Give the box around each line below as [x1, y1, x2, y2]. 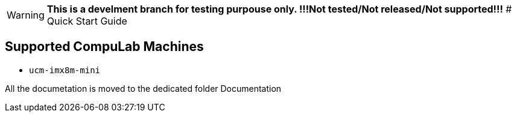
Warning [7, 9, 45, 21]
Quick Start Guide [46, 15, 127, 27]
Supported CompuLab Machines [5, 39, 204, 55]
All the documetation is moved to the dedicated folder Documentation [5, 83, 282, 94]
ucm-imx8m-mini [29, 65, 101, 75]
